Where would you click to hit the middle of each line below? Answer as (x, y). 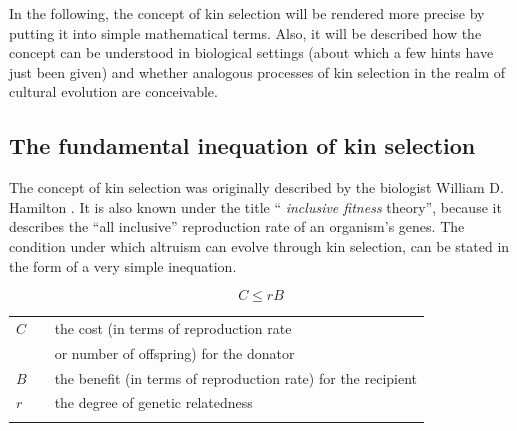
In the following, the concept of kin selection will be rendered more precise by (247, 13)
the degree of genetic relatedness (153, 402)
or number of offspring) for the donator (174, 352)
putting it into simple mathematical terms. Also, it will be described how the (245, 32)
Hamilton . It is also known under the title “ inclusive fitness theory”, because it (255, 206)
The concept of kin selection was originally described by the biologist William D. (256, 187)
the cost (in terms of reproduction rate (173, 327)
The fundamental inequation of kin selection (242, 145)
